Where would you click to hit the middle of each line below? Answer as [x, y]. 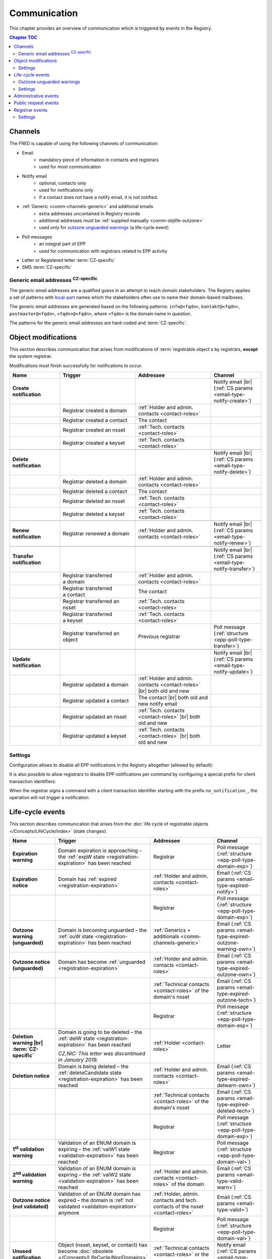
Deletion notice [31, 1076]
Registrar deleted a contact [95, 492]
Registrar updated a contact [96, 701]
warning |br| [28, 1043]
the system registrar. [31, 356]
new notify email [158, 704]
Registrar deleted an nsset [94, 501]
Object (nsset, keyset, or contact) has [103, 1245]
